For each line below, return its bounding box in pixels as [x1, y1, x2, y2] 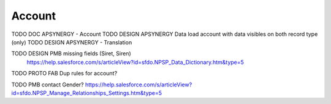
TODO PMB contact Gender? [11, 81, 84, 88]
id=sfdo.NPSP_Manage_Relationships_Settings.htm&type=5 [11, 89, 162, 97]
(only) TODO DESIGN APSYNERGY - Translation [11, 38, 132, 46]
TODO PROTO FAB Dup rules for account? [11, 70, 118, 77]
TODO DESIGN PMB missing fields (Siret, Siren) [11, 50, 131, 57]
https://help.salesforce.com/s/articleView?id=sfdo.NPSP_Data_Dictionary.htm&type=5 [26, 58, 245, 66]
